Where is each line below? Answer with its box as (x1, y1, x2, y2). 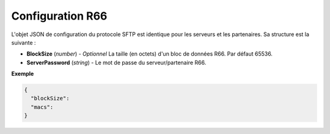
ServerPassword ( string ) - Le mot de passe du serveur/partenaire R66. (26, 59, 207, 66)
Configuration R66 (11, 9, 108, 23)
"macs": (31, 103, 54, 110)
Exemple (11, 70, 34, 78)
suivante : (11, 39, 36, 46)
